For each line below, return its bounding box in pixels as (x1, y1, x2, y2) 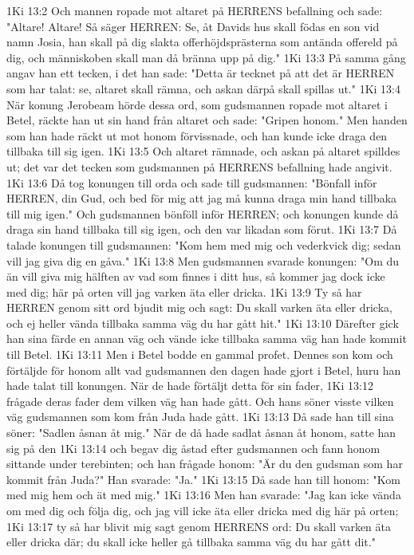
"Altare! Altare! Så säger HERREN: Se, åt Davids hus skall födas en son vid (6, 18, 380, 34)
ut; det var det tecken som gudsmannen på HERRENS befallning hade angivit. (6, 158, 392, 175)
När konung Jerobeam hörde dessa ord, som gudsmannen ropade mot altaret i (6, 96, 388, 112)
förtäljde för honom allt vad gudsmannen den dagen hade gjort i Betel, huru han (6, 361, 401, 378)
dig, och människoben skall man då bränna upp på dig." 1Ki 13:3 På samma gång (6, 49, 406, 65)
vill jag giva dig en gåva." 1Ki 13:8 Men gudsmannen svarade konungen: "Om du (6, 252, 400, 269)
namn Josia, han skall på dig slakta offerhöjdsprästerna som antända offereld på (6, 33, 398, 50)
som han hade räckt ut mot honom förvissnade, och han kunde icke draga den (6, 127, 388, 144)
